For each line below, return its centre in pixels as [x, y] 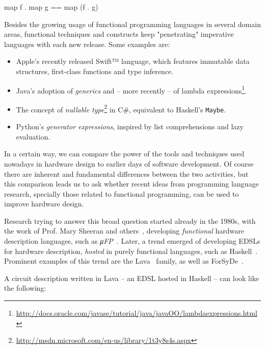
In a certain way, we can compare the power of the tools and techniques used [124, 154]
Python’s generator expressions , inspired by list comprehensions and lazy [130, 126]
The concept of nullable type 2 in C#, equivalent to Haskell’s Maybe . [121, 108]
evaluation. [33, 136]
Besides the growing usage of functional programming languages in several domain [132, 24]
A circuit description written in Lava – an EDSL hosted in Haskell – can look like [132, 278]
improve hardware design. [44, 204]
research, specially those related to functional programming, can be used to [122, 193]
